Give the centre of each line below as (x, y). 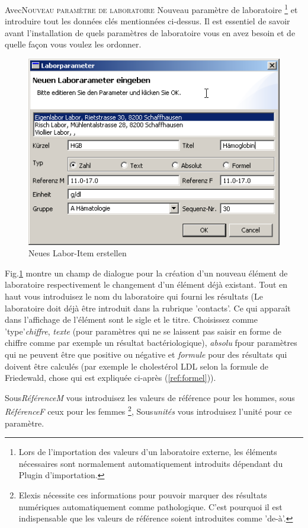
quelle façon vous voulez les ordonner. (73, 44)
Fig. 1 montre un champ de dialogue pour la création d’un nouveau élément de (146, 273)
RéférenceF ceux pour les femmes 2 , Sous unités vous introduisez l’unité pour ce (148, 411)
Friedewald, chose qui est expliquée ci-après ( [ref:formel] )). (110, 378)
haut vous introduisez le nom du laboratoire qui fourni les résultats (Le (134, 296)
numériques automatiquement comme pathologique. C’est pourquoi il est (150, 506)
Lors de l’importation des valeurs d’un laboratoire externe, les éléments (148, 452)
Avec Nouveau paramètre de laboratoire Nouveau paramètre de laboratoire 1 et (151, 9)
